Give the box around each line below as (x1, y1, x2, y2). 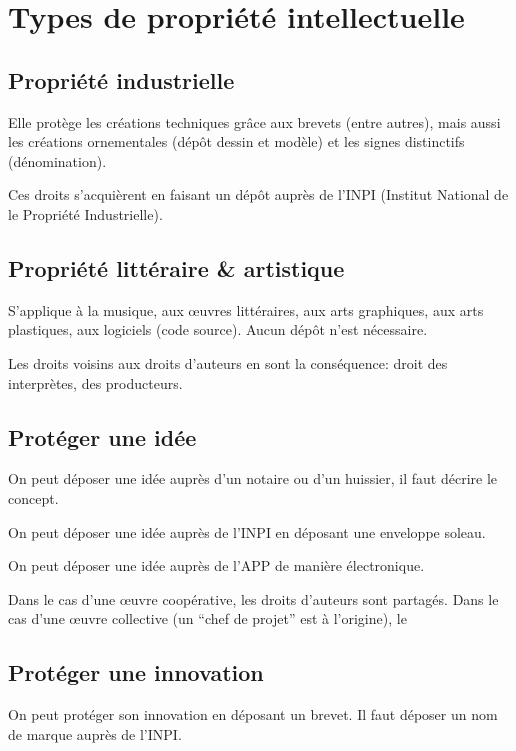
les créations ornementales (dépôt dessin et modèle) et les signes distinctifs (8, 131, 465, 152)
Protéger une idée (8, 421, 197, 452)
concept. (8, 487, 59, 508)
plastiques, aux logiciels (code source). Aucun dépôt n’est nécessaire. (8, 319, 428, 340)
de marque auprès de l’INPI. (8, 723, 182, 744)
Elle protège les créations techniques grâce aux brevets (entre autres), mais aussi (8, 111, 501, 132)
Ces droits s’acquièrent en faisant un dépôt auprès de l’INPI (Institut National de (8, 184, 509, 205)
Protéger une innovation (8, 657, 264, 688)
